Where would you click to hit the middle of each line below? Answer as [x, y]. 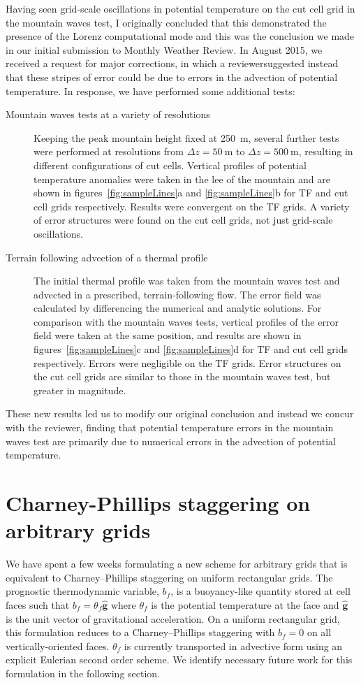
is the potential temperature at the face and [245, 604]
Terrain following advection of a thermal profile [107, 257]
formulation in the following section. [83, 673]
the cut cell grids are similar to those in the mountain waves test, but [182, 376]
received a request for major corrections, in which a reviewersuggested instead [172, 63]
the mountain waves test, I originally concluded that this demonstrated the [166, 22]
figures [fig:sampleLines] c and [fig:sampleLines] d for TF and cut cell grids [191, 349]
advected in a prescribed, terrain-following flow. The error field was [177, 294]
